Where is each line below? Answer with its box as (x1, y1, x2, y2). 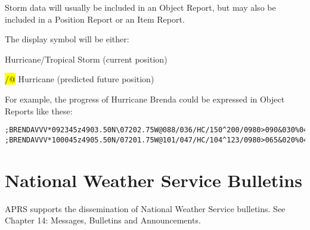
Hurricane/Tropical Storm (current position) (5, 52, 168, 65)
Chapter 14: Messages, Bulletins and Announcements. (5, 214, 201, 226)
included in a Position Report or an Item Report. (5, 13, 185, 25)
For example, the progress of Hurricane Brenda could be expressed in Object (5, 92, 285, 105)
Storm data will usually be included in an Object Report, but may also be (5, 1, 276, 13)
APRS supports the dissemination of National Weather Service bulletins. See (5, 202, 286, 215)
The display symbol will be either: (5, 33, 129, 45)
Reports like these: (5, 104, 73, 117)
